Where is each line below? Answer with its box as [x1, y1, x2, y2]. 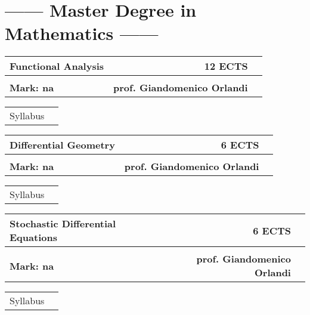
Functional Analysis [10, 59, 104, 73]
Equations [10, 230, 57, 245]
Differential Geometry [10, 138, 115, 152]
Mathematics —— [5, 21, 159, 45]
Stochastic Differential [10, 217, 116, 231]
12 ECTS [204, 59, 248, 73]
